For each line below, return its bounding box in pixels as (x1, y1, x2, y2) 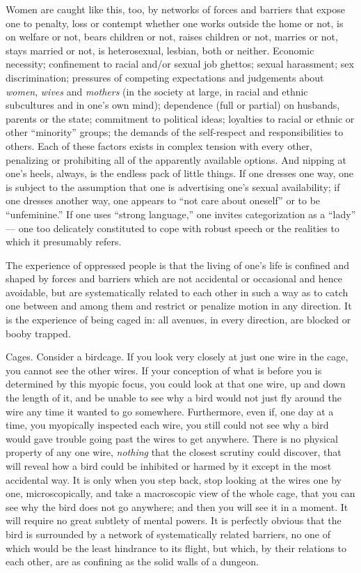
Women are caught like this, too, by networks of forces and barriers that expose (6, 2, 345, 16)
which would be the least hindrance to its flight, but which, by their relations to (6, 540, 346, 555)
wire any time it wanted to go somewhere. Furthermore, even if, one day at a (6, 404, 334, 418)
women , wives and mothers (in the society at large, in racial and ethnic (6, 84, 308, 98)
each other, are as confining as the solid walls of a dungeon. (6, 554, 259, 569)
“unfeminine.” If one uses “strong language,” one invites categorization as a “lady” (6, 206, 356, 221)
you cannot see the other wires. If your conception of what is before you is (6, 362, 322, 377)
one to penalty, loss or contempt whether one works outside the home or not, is (6, 15, 344, 30)
